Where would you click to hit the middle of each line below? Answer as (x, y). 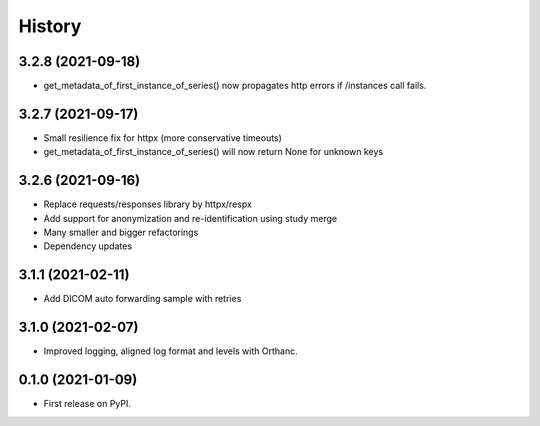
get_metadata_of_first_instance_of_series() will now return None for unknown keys (213, 152)
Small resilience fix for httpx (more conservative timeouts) (162, 137)
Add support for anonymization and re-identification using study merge (190, 218)
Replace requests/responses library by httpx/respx (147, 204)
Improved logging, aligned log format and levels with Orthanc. (171, 351)
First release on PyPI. (87, 404)
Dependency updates (88, 246)
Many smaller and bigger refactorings (121, 232)
